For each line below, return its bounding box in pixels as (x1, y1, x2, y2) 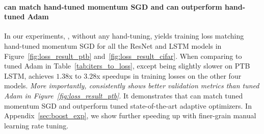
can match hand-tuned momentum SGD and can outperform (4, 1, 222, 12)
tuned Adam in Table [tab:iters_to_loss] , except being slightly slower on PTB (4, 60, 250, 71)
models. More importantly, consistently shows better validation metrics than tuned (4, 80, 259, 91)
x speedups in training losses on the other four (96, 70, 242, 81)
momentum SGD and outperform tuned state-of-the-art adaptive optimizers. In (4, 100, 252, 111)
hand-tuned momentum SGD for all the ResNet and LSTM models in (4, 40, 222, 51)
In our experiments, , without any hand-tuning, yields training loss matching (4, 30, 244, 41)
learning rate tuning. (4, 120, 69, 130)
